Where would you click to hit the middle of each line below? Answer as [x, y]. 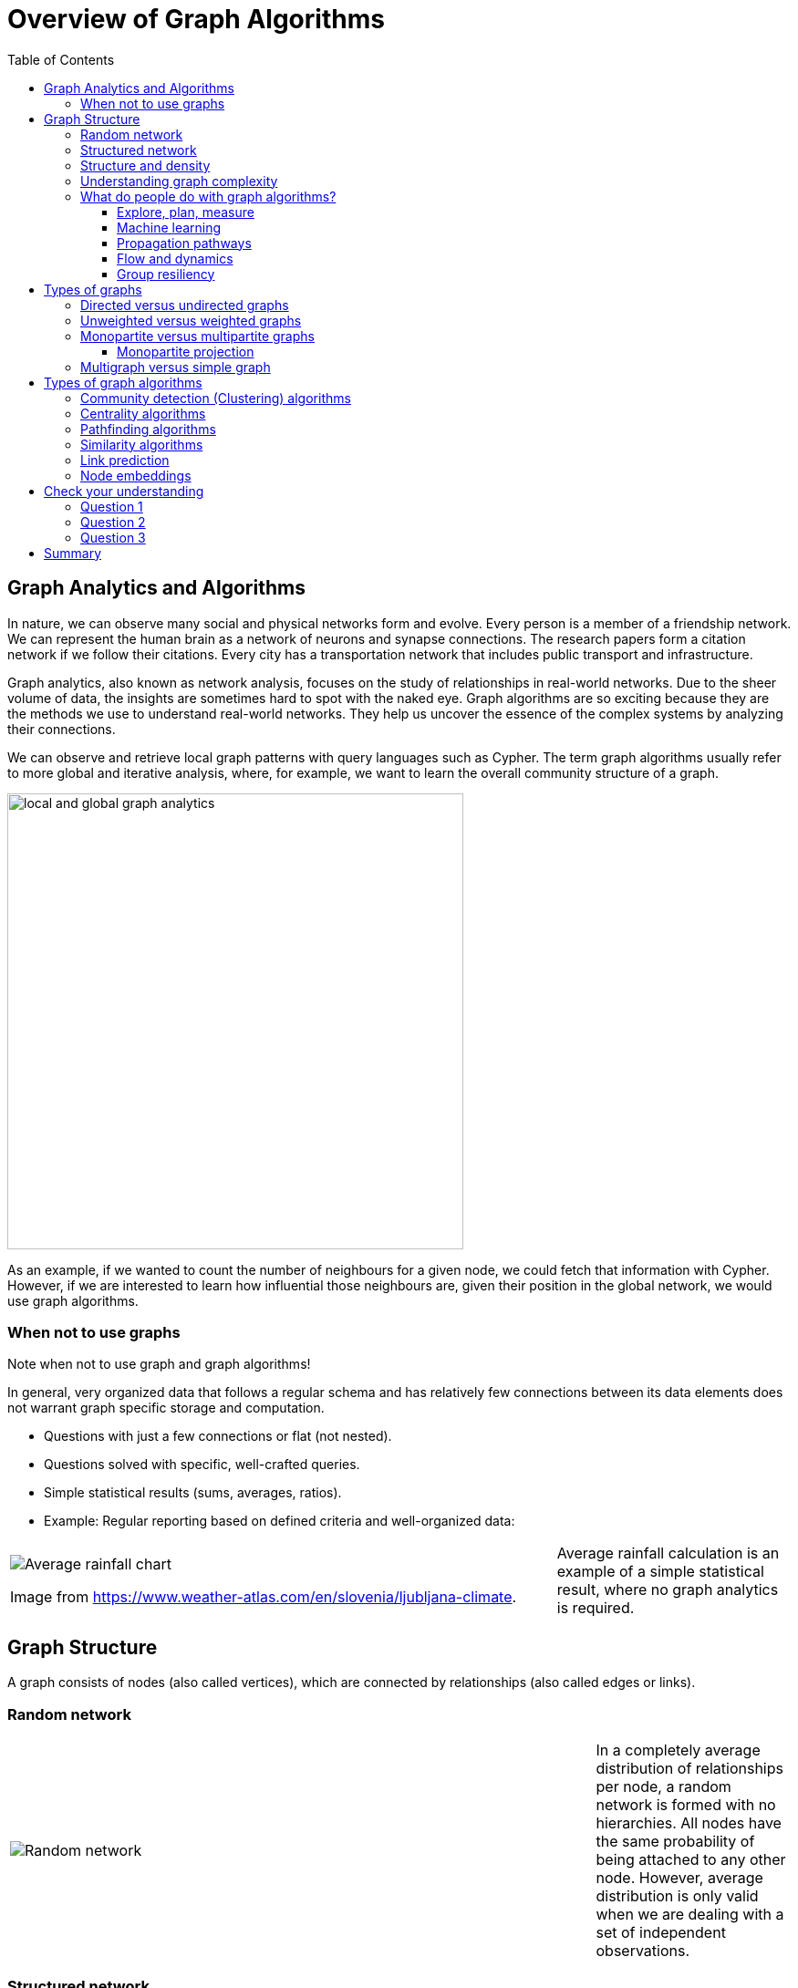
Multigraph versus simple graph [176, 367]
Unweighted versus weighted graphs [191, 320]
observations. [643, 1950]
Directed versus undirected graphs [185, 305]
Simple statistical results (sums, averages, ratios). [193, 1493]
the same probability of [675, 1841]
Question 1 [112, 506]
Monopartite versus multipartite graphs [197, 336]
